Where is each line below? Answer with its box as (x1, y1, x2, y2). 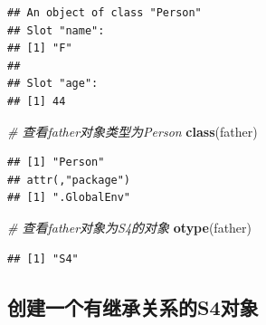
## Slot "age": (7, 77, 99, 91)
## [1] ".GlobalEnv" (7, 191, 131, 205)
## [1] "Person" (7, 156, 105, 169)
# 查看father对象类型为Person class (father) (7, 121, 258, 140)
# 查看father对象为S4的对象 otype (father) (7, 217, 252, 236)
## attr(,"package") (7, 173, 131, 186)
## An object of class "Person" (7, 6, 202, 19)
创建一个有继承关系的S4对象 (7, 292, 259, 320)
